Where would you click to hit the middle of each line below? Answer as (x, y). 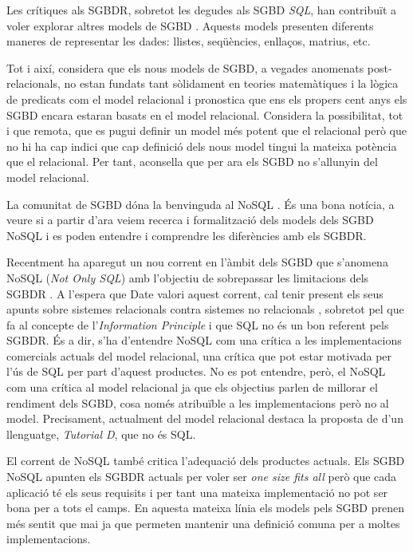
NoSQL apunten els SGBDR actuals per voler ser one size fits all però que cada (202, 477)
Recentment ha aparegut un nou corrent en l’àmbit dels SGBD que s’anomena (197, 262)
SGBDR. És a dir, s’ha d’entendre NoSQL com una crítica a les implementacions (204, 340)
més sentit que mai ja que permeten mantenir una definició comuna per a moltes (203, 523)
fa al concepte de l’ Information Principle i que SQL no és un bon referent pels (198, 324)
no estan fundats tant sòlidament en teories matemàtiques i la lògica (231, 83)
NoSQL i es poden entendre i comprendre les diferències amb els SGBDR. (187, 235)
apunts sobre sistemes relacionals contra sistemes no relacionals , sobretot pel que (205, 309)
